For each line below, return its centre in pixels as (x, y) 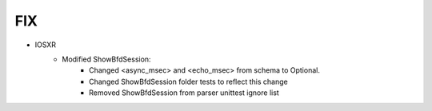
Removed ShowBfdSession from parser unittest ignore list (184, 93)
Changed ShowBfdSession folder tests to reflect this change (188, 81)
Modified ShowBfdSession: (106, 59)
